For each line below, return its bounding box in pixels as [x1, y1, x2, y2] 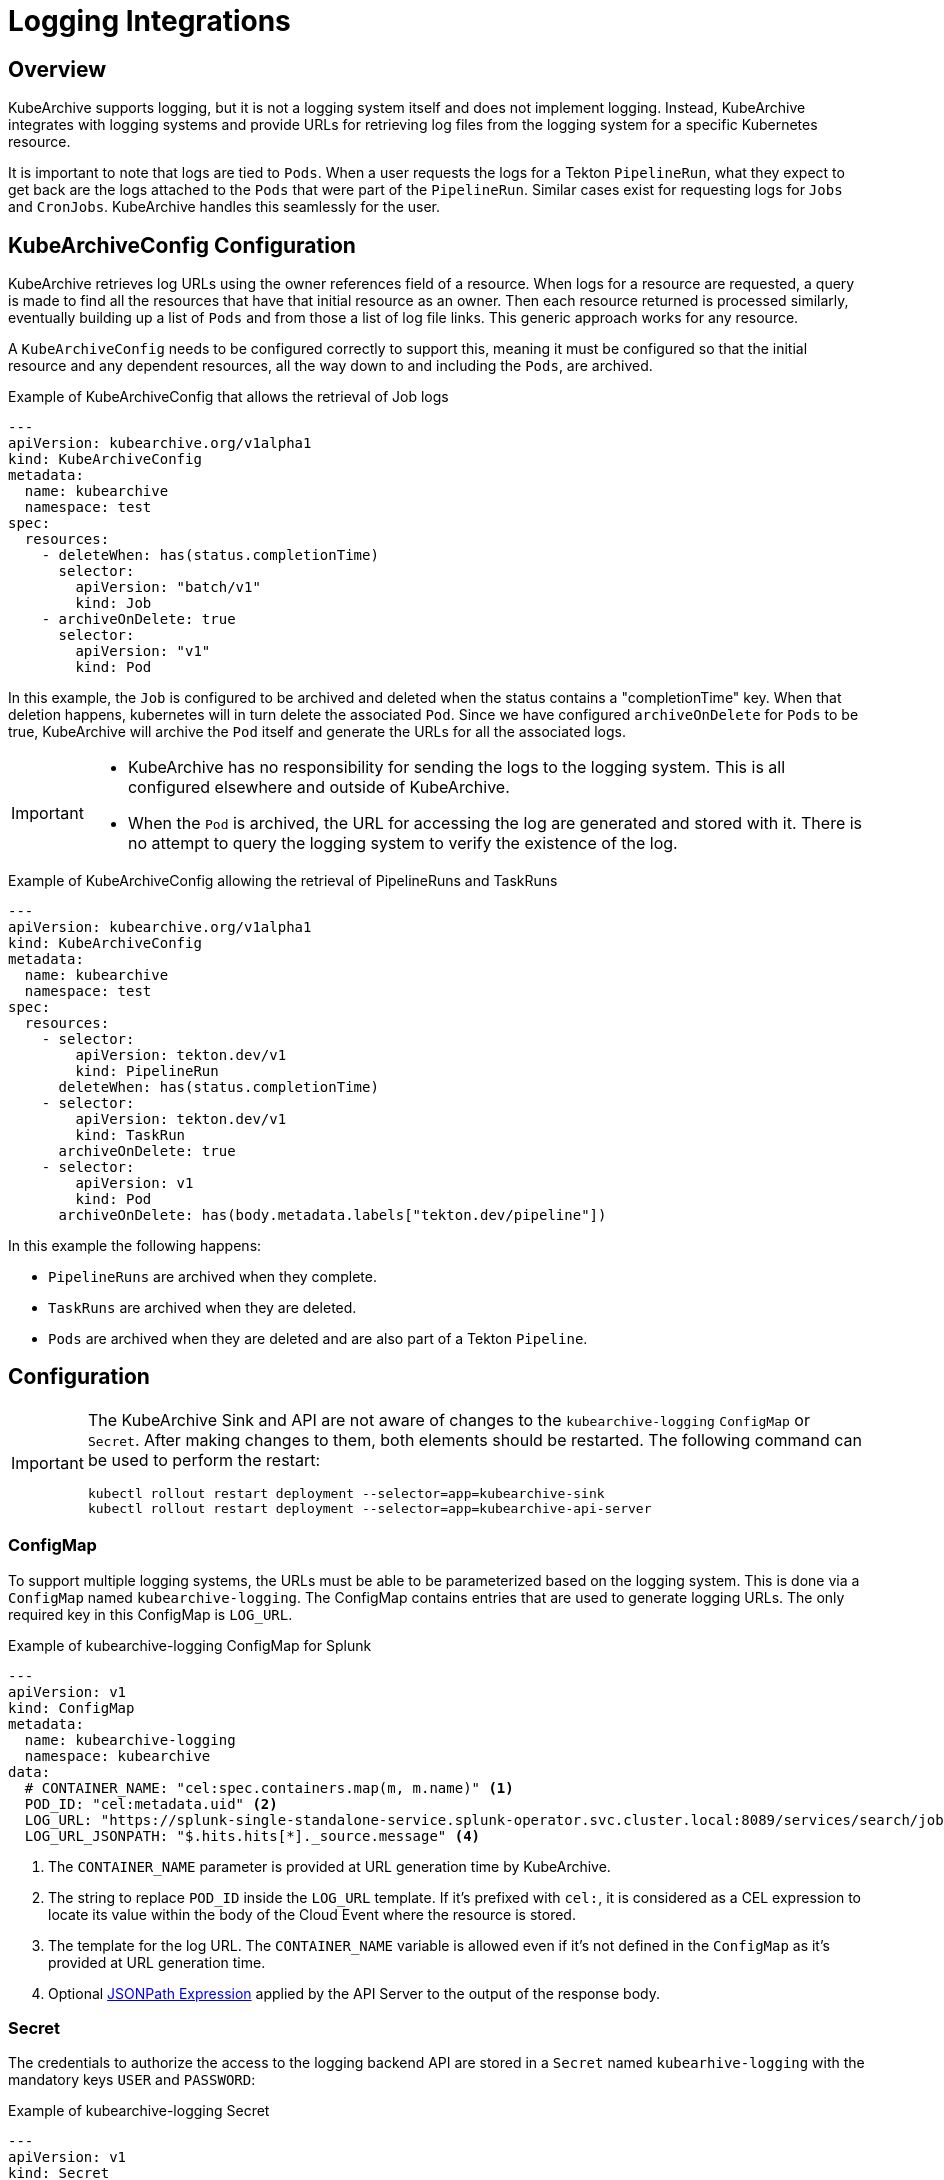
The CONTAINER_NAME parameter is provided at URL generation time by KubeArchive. [48, 1857, 611, 1875]
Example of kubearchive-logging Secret [8, 2102, 270, 2120]
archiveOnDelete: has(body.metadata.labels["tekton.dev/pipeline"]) [58, 1207, 607, 1224]
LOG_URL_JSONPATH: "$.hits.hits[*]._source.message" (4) [24, 1827, 481, 1844]
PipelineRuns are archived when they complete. [48, 1268, 378, 1286]
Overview [8, 56, 107, 82]
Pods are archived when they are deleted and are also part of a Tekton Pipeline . [48, 1330, 588, 1348]
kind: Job [75, 595, 152, 612]
